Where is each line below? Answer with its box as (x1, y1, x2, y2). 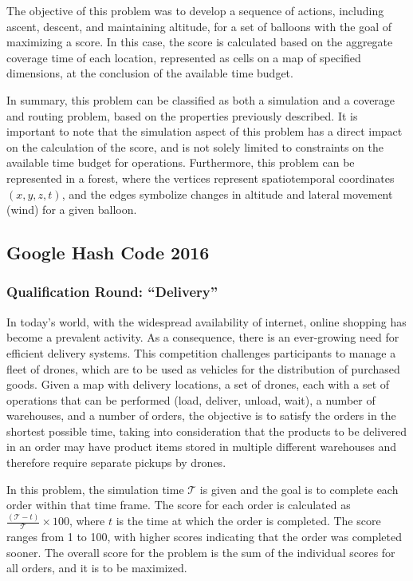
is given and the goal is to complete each (199, 480, 399, 497)
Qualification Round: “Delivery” (6, 282, 218, 302)
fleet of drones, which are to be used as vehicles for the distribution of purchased (6, 360, 400, 377)
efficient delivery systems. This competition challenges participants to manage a (6, 344, 396, 361)
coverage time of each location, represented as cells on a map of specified (6, 49, 361, 65)
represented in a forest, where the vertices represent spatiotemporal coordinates (6, 169, 395, 186)
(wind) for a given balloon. (6, 201, 137, 218)
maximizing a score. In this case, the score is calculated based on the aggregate (6, 34, 393, 50)
